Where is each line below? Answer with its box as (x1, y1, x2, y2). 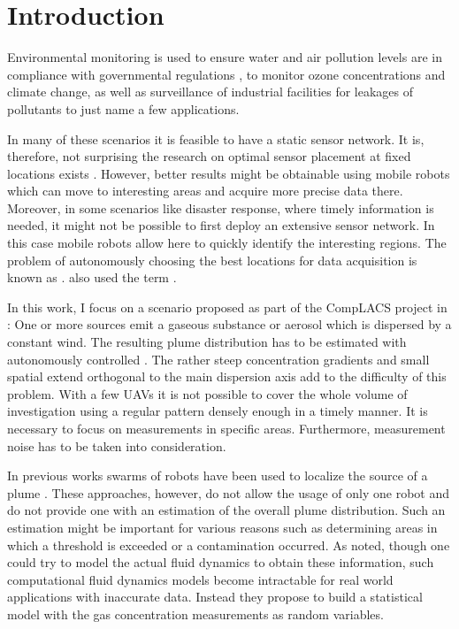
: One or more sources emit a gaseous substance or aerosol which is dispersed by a (7, 315, 452, 334)
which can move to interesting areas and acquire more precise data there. (7, 181, 403, 200)
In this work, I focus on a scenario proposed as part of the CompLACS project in (7, 297, 448, 316)
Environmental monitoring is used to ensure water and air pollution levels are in (7, 48, 442, 66)
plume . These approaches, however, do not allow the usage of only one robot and (7, 483, 450, 502)
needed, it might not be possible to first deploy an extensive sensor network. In (7, 216, 435, 234)
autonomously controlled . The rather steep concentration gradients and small (7, 349, 430, 368)
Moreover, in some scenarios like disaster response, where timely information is (7, 198, 434, 217)
